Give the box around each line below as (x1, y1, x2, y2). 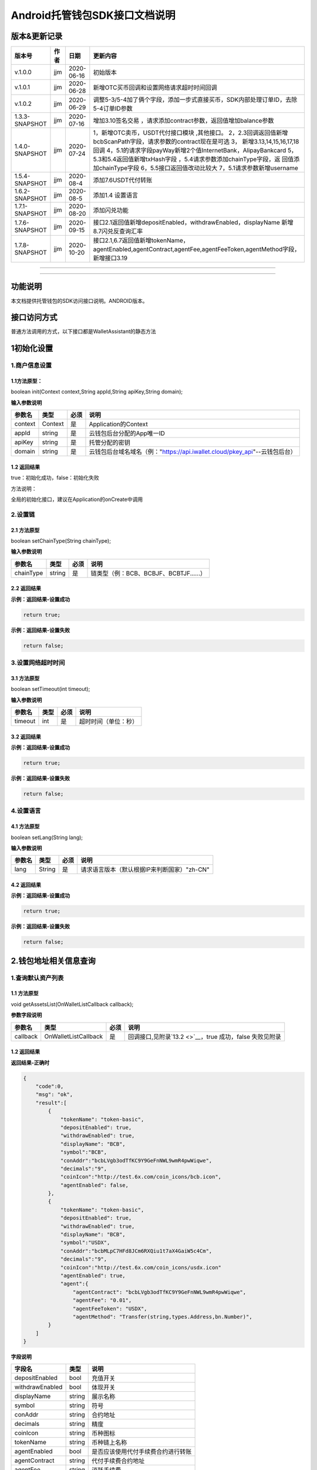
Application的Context (89, 420, 148, 429)
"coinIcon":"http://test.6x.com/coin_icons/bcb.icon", (60, 1174, 222, 1180)
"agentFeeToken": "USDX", (72, 1305, 147, 1312)
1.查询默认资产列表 (11, 974, 64, 982)
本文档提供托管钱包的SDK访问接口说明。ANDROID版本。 (11, 297, 148, 304)
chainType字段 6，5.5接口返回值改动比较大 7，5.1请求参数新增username (99, 164, 299, 172)
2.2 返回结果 (11, 585, 41, 592)
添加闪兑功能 (93, 206, 129, 215)
